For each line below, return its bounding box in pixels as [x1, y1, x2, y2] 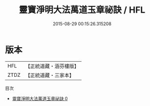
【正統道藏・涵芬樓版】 [25, 63, 80, 70]
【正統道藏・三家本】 [25, 71, 75, 78]
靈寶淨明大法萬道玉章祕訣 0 [12, 95, 68, 101]
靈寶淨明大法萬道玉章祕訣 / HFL [19, 4, 146, 16]
